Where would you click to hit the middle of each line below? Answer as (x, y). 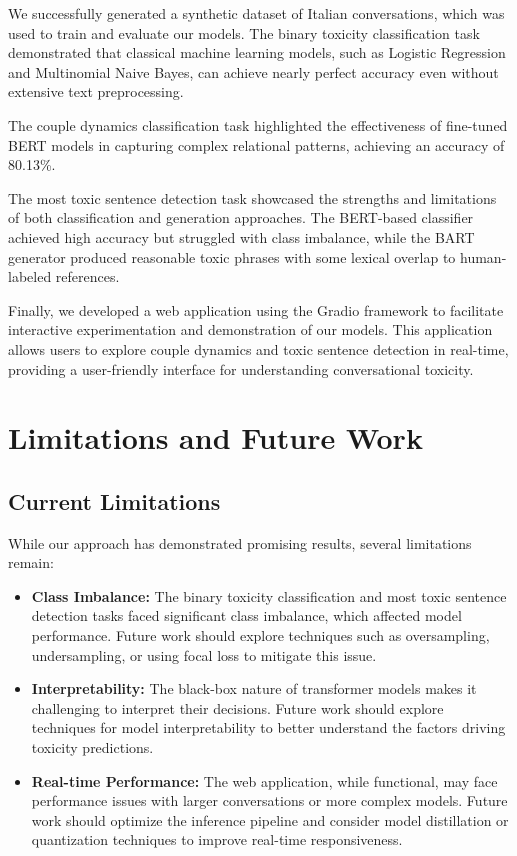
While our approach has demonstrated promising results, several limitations (240, 542)
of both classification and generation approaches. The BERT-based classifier (241, 217)
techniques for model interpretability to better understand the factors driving (268, 727)
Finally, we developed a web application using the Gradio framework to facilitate (256, 309)
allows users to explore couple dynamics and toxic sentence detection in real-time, (258, 348)
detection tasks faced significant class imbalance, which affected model (246, 615)
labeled (30, 276)
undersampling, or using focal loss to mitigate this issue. (204, 654)
